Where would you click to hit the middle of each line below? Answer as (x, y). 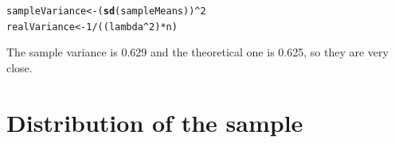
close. (20, 67)
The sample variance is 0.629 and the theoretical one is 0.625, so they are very (197, 52)
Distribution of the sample (155, 122)
